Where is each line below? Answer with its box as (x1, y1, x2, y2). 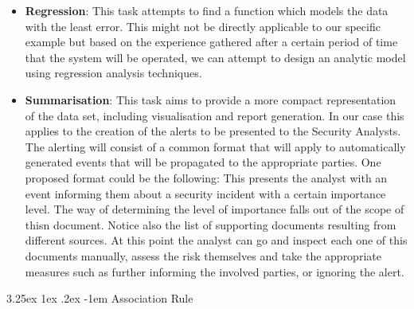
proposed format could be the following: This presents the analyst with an (25, 169, 388, 186)
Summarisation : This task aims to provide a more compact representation (25, 91, 396, 108)
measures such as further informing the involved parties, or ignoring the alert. (25, 263, 404, 280)
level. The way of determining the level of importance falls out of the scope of (25, 201, 404, 217)
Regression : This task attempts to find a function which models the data (25, 2, 389, 18)
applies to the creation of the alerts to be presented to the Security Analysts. (25, 123, 401, 139)
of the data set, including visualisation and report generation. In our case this (25, 107, 404, 123)
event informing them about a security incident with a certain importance (25, 185, 386, 201)
